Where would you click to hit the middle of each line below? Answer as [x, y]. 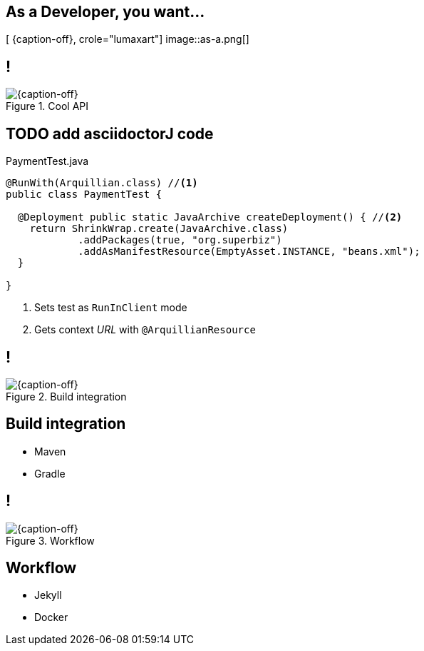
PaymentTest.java [47, 161]
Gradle [50, 473]
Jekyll [48, 595]
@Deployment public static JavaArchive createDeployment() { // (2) [210, 217]
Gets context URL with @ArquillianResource [145, 330]
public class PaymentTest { [84, 195]
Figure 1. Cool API [47, 106]
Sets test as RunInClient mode [111, 308]
